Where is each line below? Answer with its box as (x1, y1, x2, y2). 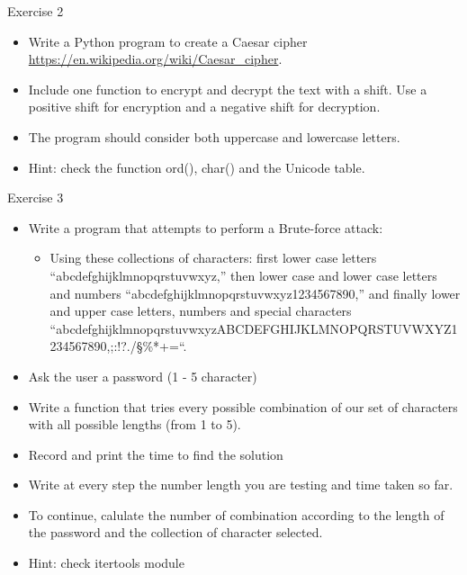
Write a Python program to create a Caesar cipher (28, 31, 308, 50)
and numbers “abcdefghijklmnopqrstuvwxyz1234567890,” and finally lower (49, 283, 461, 302)
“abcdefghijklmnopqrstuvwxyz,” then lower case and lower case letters (49, 265, 437, 284)
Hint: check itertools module (28, 553, 184, 572)
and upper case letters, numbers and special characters (49, 301, 352, 320)
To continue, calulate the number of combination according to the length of (28, 505, 445, 524)
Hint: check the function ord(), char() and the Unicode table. (28, 157, 365, 176)
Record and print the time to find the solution (28, 445, 283, 463)
